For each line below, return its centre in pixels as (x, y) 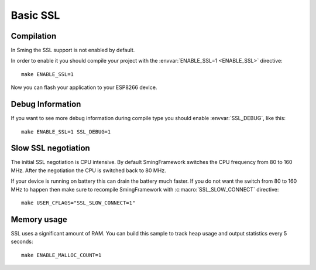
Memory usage (39, 219)
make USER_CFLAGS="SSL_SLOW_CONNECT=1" (78, 203)
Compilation (34, 36)
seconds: (22, 242)
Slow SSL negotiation (50, 148)
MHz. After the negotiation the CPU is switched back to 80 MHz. (88, 170)
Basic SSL (35, 15)
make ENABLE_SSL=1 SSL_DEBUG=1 (66, 131)
